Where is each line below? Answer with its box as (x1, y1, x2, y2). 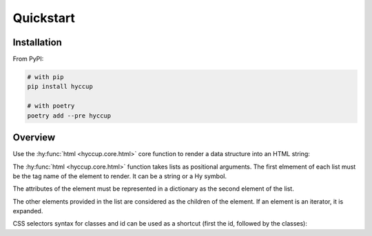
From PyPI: (12, 55, 44, 63)
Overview (12, 131, 56, 144)
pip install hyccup (27, 83, 93, 91)
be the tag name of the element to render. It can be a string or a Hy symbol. (12, 172, 227, 180)
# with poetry (27, 102, 75, 110)
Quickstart (12, 10, 76, 25)
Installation (12, 36, 62, 48)
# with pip (27, 73, 64, 81)
